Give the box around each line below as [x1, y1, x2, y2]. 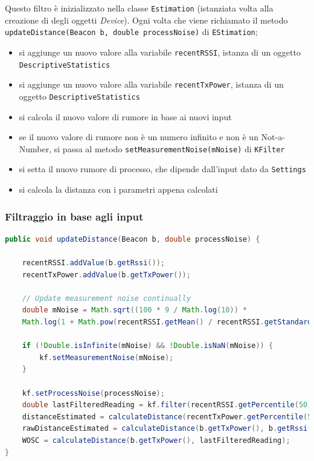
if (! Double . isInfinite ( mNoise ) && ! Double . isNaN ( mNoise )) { [22, 341, 274, 350]
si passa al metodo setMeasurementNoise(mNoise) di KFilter [54, 142, 285, 155]
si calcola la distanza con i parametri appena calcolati [19, 183, 218, 196]
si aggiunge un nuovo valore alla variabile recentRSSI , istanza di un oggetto [19, 45, 301, 58]
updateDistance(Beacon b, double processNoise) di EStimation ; [5, 25, 258, 38]
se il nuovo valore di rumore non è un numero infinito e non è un [19, 131, 258, 143]
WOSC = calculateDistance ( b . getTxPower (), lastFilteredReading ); [22, 436, 290, 445]
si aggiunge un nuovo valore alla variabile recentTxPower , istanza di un [19, 78, 284, 91]
